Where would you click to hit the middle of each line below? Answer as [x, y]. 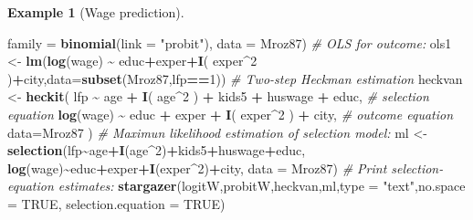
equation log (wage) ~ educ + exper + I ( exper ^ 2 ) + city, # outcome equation [231, 114]
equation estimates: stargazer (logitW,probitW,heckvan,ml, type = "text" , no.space [236, 186]
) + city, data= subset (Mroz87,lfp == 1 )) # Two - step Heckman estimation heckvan [235, 78]
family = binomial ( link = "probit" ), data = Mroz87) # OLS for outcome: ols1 [230, 42]
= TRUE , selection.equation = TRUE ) [116, 203]
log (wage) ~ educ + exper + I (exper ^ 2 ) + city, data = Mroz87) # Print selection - [226, 168]
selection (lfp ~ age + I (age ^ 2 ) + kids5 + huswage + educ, [157, 150]
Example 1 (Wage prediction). [96, 12]
